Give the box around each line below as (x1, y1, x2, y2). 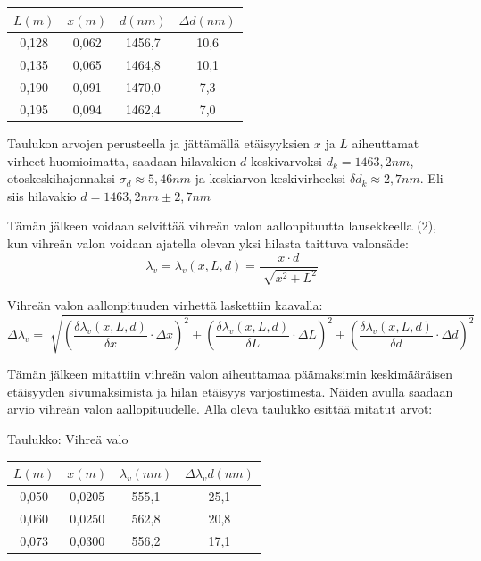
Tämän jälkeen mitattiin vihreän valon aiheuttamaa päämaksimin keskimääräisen (7, 364, 452, 383)
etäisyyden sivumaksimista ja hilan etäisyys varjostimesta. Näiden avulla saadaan (7, 381, 453, 400)
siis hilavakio (7, 186, 77, 205)
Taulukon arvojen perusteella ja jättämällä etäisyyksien (7, 133, 311, 152)
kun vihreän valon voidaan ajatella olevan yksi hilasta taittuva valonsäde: (7, 233, 409, 252)
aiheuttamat (352, 133, 419, 152)
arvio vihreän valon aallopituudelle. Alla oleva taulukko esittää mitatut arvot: (7, 399, 433, 418)
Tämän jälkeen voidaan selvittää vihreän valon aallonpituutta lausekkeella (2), (7, 216, 436, 235)
